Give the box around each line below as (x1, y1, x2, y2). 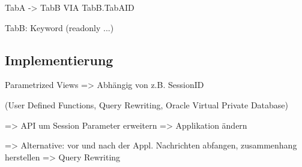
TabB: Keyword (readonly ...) (5, 21, 114, 34)
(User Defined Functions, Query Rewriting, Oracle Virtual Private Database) (5, 98, 289, 111)
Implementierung (5, 50, 113, 69)
